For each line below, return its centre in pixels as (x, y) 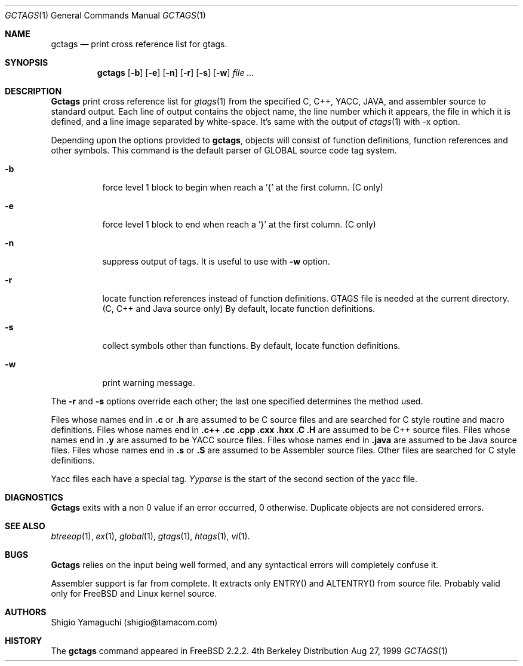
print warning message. (149, 383)
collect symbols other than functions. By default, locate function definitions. (251, 346)
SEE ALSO (25, 526)
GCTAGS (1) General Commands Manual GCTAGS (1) (105, 15)
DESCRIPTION (33, 91)
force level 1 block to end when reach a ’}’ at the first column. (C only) (239, 224)
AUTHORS (26, 612)
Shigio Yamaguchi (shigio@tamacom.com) (134, 622)
